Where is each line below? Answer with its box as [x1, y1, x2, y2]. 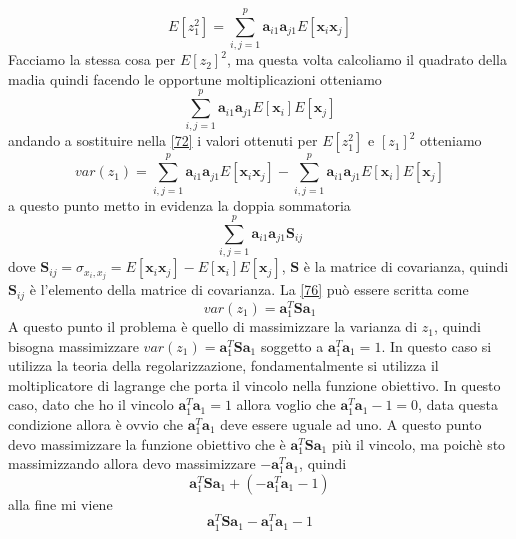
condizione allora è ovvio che [8, 414, 184, 435]
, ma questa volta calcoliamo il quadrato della [226, 49, 508, 70]
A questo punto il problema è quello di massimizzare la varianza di [8, 316, 418, 337]
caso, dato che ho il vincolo [8, 394, 174, 415]
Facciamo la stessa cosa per [8, 49, 176, 70]
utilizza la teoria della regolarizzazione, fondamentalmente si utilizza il [8, 355, 439, 376]
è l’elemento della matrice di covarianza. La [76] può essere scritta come [29, 279, 469, 300]
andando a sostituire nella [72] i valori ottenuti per [8, 130, 318, 151]
